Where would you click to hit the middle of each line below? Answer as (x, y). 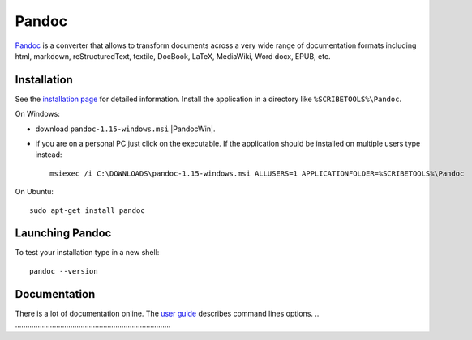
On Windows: (37, 114)
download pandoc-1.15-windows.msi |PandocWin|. (125, 129)
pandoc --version (64, 271)
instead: (49, 155)
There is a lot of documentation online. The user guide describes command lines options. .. (167, 313)
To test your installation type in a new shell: (87, 253)
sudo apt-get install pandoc (87, 210)
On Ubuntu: (34, 192)
